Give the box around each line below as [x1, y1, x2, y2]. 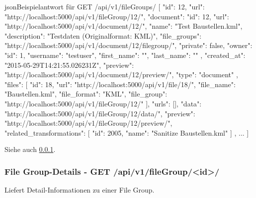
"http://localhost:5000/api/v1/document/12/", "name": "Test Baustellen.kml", [4, 21, 243, 31]
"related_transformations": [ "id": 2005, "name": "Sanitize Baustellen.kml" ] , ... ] [4, 127, 249, 138]
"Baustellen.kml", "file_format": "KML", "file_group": [4, 89, 168, 99]
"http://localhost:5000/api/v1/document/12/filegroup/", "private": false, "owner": [4, 40, 253, 50]
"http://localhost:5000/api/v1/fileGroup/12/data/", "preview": [4, 108, 195, 118]
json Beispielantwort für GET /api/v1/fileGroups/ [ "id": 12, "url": [4, 1, 205, 11]
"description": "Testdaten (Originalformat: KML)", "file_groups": [4, 30, 202, 41]
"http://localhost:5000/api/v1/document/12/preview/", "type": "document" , [4, 69, 238, 80]
